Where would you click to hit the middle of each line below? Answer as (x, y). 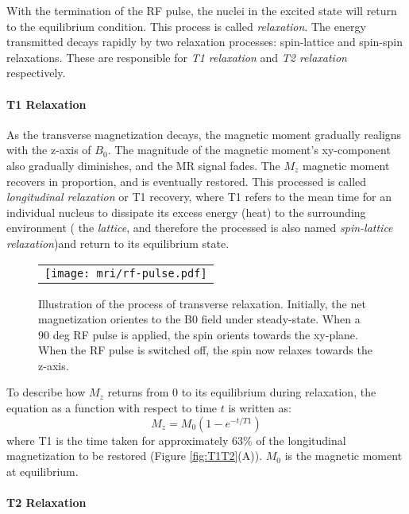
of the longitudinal (301, 440)
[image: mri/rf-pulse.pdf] (126, 273)
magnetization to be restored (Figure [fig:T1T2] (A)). (135, 456)
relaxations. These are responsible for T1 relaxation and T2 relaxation (177, 57)
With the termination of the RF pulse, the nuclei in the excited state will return (202, 10)
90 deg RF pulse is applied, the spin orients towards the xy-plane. (198, 334)
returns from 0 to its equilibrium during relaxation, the (242, 392)
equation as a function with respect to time (112, 408)
